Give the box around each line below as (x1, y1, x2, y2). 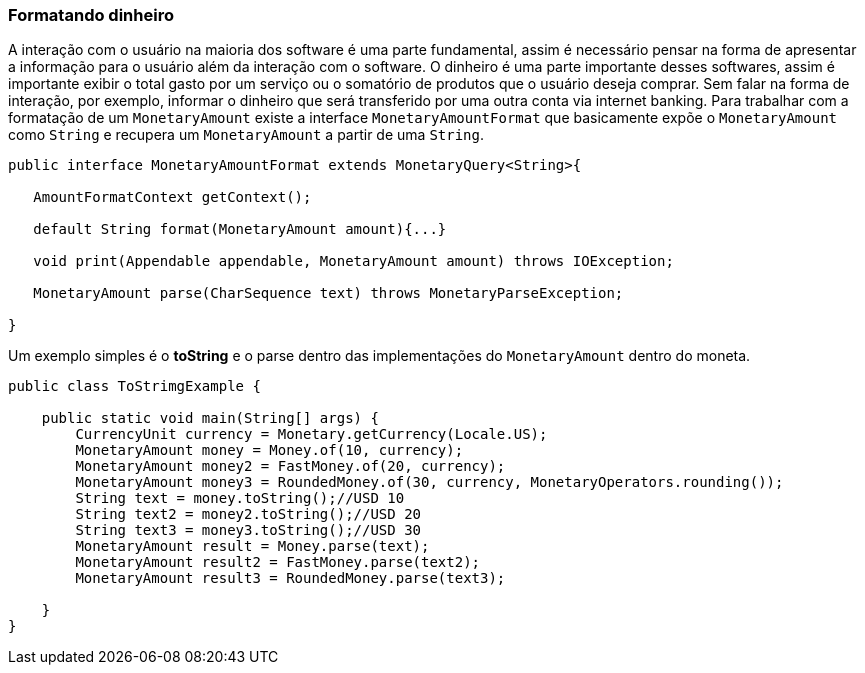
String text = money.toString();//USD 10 (75, 490, 405, 507)
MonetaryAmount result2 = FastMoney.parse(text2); (75, 554, 481, 571)
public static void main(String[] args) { (41, 410, 379, 427)
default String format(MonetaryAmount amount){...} (33, 221, 447, 238)
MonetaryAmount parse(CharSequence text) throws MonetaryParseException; (33, 285, 624, 302)
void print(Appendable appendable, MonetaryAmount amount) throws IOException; (33, 253, 674, 270)
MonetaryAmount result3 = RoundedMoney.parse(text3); (75, 570, 506, 587)
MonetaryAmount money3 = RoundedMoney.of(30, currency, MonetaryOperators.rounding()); (75, 474, 784, 491)
